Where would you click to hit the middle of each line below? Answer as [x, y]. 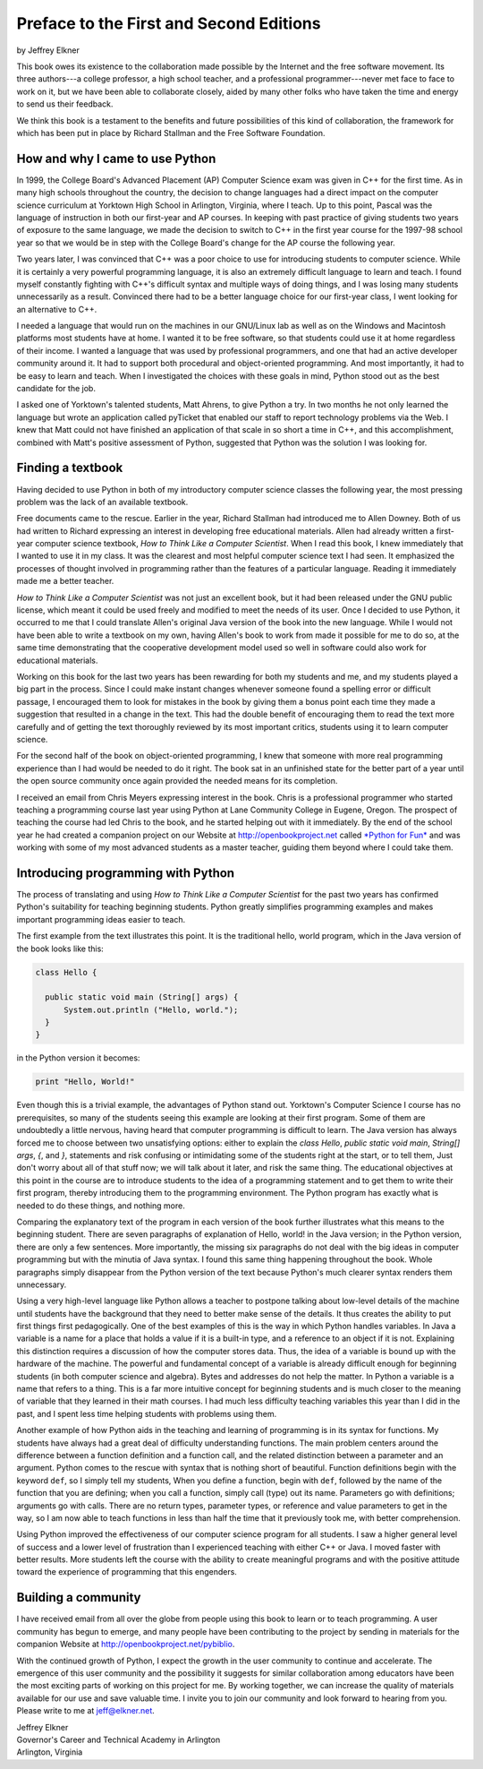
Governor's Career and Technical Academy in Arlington [119, 1739]
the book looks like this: [60, 949]
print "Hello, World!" [85, 1082]
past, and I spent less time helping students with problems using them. [147, 1413]
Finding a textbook [70, 468]
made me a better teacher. [65, 581]
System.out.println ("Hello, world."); [151, 1009]
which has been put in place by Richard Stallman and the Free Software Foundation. [171, 133]
